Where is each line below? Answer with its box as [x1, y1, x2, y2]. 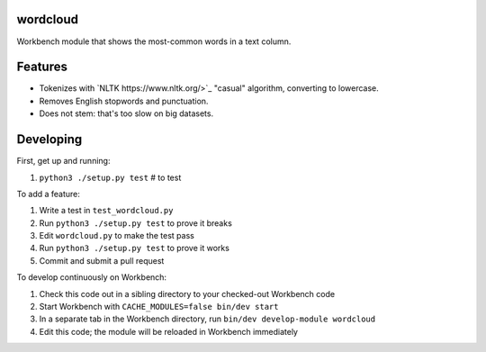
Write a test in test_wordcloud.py [39, 205, 174, 216]
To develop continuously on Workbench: [16, 272, 166, 283]
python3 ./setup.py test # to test [39, 172, 182, 183]
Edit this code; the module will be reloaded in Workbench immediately [39, 326, 299, 337]
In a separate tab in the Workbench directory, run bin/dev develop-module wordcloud [39, 313, 376, 324]
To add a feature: [16, 188, 81, 199]
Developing [16, 131, 83, 148]
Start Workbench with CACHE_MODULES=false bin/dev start [39, 302, 279, 312]
